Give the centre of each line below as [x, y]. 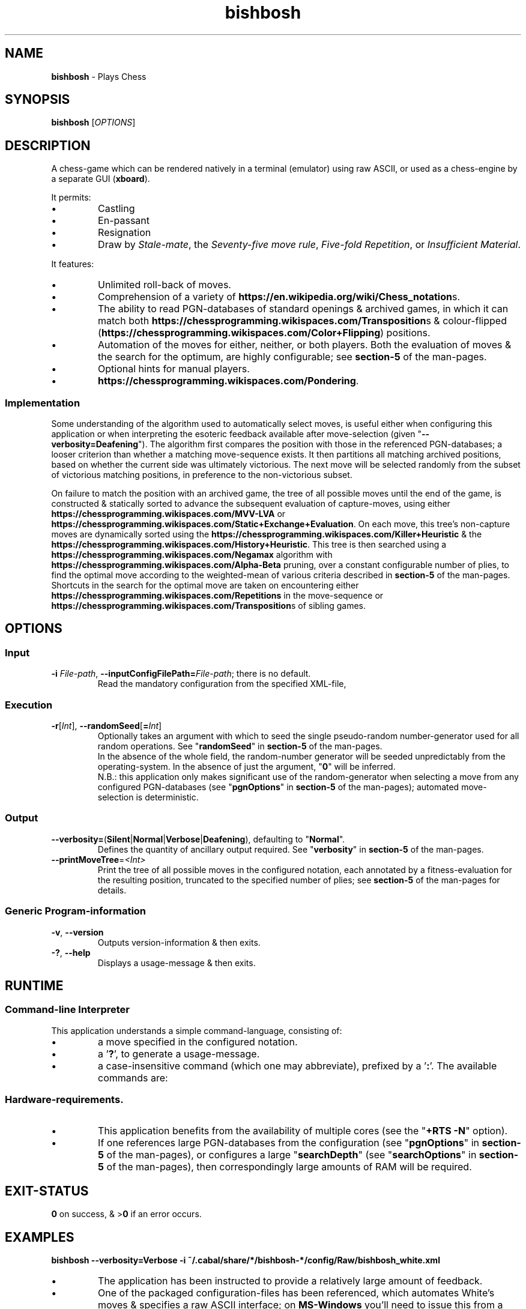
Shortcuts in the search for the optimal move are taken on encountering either [205, 585]
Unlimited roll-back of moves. [165, 285]
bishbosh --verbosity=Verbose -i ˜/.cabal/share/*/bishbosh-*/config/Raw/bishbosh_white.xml [246, 1260]
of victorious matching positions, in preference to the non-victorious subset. [202, 475]
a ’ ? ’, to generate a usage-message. [179, 1054]
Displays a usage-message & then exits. [177, 963]
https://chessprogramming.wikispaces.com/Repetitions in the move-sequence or [217, 596]
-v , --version [77, 932]
